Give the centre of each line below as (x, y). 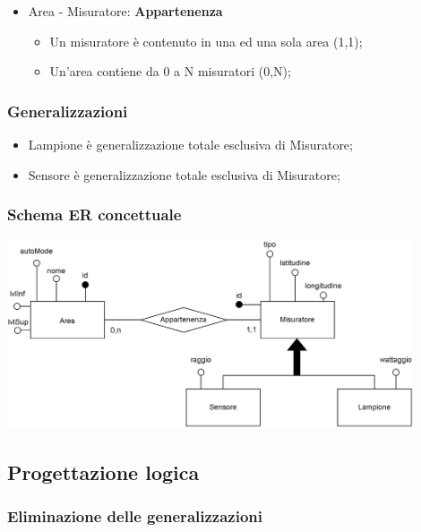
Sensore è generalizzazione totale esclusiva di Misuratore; (184, 174)
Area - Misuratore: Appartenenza (125, 11)
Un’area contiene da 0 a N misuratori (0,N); (170, 71)
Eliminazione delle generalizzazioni (135, 515)
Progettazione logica (103, 472)
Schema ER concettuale (95, 215)
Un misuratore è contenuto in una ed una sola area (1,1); (206, 41)
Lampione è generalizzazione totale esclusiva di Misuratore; (190, 144)
